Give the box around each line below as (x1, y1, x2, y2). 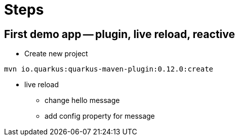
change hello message (45, 96, 120, 105)
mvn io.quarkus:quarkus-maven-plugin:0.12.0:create (4, 65, 214, 74)
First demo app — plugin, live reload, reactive (4, 27, 235, 41)
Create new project (24, 49, 88, 58)
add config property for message (45, 112, 155, 121)
